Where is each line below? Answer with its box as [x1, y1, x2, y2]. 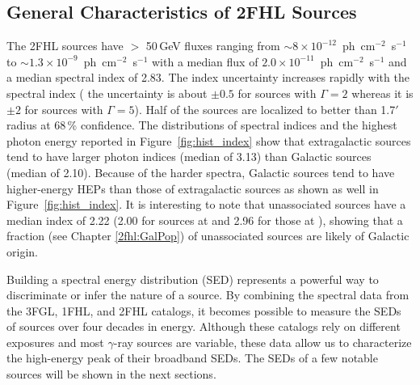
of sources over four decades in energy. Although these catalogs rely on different [6, 318, 401, 335]
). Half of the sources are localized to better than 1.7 [134, 100, 396, 117]
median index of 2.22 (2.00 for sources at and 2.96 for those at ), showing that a [6, 211, 403, 228]
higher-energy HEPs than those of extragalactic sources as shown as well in [6, 180, 379, 197]
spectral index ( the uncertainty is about [6, 84, 208, 101]
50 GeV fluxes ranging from [145, 37, 280, 54]
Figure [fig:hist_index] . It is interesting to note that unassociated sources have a [6, 196, 406, 213]
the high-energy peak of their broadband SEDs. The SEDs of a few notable [6, 349, 378, 366]
